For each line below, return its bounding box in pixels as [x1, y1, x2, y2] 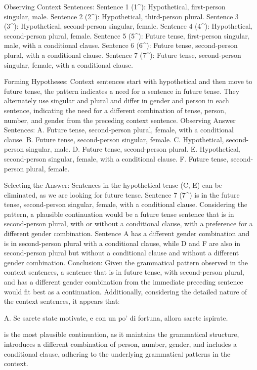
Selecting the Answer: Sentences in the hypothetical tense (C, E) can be [4, 180, 222, 190]
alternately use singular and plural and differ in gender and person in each [4, 95, 229, 106]
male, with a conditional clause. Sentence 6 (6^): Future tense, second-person [4, 40, 238, 50]
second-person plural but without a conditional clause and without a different [4, 247, 239, 258]
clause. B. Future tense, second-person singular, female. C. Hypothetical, [4, 134, 224, 144]
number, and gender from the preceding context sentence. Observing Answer [4, 115, 236, 125]
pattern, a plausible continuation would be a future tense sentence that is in [4, 208, 234, 219]
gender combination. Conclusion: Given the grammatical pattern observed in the [4, 257, 248, 267]
